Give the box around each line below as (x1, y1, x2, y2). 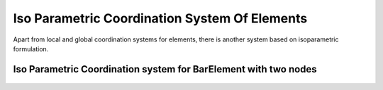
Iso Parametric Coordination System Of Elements (13, 11, 308, 26)
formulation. (13, 44, 49, 53)
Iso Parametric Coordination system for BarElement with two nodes (13, 63, 317, 75)
